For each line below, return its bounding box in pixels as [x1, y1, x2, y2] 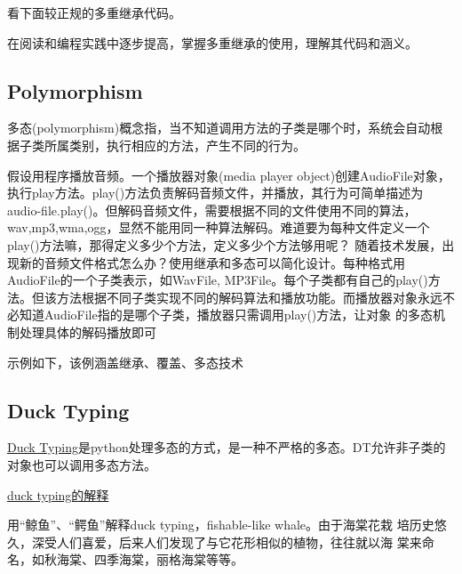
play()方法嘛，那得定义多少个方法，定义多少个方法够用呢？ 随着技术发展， [7, 235, 442, 254]
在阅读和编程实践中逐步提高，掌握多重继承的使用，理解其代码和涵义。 [7, 33, 418, 52]
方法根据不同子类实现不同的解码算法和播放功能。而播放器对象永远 [56, 287, 442, 306]
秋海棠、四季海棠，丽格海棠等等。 [44, 550, 243, 569]
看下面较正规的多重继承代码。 [7, 4, 181, 21]
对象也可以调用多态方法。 [7, 455, 156, 473]
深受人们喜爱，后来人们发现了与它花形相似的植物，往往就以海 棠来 [31, 532, 422, 551]
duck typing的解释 [7, 485, 109, 504]
